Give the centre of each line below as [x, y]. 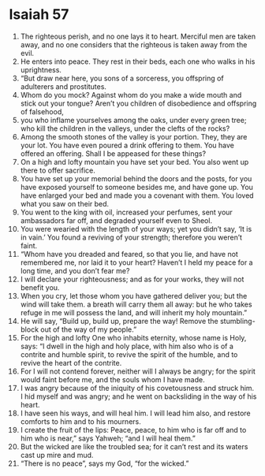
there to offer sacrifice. [58, 170]
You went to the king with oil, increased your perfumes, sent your [127, 212]
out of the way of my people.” [88, 329]
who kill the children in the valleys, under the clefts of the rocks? [125, 128]
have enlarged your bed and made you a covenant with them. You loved [137, 195]
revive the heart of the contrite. [71, 363]
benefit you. [40, 287]
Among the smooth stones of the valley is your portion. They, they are [134, 136]
